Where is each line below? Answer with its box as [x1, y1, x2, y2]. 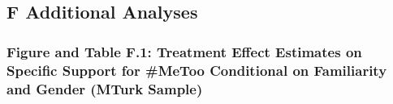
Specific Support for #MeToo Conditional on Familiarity [6, 60, 387, 80]
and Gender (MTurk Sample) [6, 78, 203, 98]
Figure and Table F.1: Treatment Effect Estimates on [6, 41, 362, 61]
